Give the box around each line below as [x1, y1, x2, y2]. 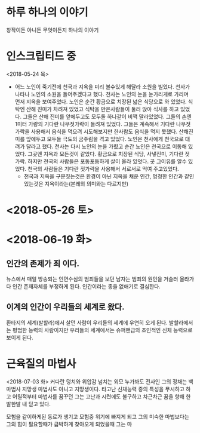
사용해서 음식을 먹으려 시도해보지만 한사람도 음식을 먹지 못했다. [30, 128, 178, 135]
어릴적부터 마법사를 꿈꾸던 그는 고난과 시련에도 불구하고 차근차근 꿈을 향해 [12, 392, 185, 400]
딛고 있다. [28, 400, 51, 407]
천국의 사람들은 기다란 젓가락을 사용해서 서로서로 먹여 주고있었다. [27, 165, 179, 172]
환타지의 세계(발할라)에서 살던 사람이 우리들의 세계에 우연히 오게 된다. [6, 319, 168, 326]
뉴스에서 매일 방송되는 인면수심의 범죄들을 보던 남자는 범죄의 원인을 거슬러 [6, 275, 179, 282]
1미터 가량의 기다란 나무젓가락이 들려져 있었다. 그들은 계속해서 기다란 [14, 120, 175, 127]
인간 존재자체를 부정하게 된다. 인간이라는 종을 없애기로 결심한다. [12, 283, 161, 290]
